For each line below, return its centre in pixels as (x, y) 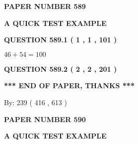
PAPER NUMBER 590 (45, 119)
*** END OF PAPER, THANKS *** (69, 85)
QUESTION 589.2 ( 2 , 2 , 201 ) (61, 69)
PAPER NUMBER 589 (45, 6)
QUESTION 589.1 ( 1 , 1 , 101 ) (61, 40)
